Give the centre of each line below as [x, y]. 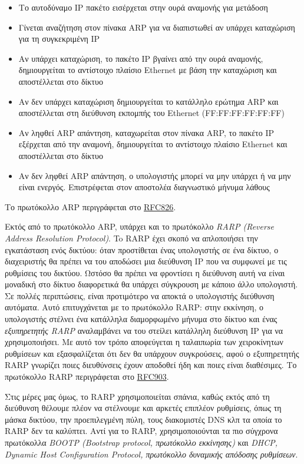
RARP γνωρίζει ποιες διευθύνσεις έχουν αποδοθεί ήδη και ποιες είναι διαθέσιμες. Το [151, 365]
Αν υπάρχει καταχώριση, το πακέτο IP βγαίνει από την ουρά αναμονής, [141, 58]
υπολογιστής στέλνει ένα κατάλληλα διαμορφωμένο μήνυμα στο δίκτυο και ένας [141, 319]
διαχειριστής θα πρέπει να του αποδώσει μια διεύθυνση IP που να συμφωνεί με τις [146, 261]
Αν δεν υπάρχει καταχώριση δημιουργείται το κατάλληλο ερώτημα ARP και [148, 101]
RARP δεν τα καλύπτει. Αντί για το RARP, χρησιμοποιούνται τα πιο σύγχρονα [141, 431]
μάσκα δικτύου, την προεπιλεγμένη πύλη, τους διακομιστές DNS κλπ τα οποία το [143, 419]
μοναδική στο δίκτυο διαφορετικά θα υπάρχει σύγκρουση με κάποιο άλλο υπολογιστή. [151, 284]
